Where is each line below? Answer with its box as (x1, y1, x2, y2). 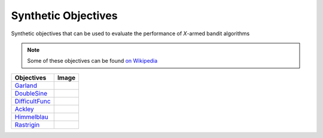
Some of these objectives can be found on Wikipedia (27, 57, 158, 65)
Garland (14, 81, 38, 90)
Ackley (14, 105, 34, 113)
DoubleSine (14, 89, 48, 97)
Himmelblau (14, 112, 48, 121)
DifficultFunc (14, 97, 51, 105)
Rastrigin (14, 120, 40, 128)
